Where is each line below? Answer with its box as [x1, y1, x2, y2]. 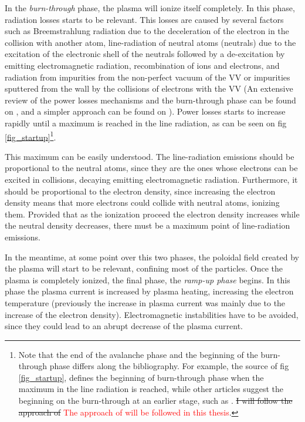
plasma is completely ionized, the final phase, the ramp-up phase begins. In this [5, 273, 290, 286]
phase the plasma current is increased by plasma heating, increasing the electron [5, 285, 294, 297]
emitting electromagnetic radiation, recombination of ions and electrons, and [5, 59, 280, 71]
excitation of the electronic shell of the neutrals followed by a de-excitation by [5, 48, 285, 60]
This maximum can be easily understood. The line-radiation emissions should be [5, 150, 294, 162]
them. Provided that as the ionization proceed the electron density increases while [5, 207, 300, 220]
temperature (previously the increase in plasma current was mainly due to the [5, 296, 286, 309]
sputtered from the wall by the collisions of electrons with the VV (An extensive [5, 82, 293, 95]
